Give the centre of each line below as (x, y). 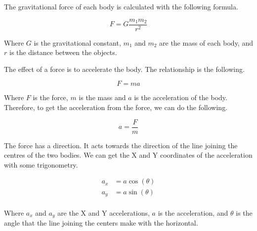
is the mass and (102, 97)
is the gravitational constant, (77, 42)
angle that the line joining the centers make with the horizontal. (101, 223)
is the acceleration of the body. (181, 97)
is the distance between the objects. (63, 52)
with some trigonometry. (41, 164)
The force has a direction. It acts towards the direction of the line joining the (121, 145)
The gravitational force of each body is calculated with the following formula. (121, 6)
